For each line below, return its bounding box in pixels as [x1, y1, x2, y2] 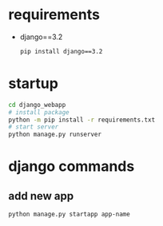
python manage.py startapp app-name [8, 210, 130, 219]
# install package [8, 108, 70, 117]
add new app [8, 189, 74, 203]
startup [8, 74, 58, 93]
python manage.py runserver [8, 130, 102, 139]
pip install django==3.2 [19, 47, 103, 55]
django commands [8, 157, 135, 176]
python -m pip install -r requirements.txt [8, 116, 156, 124]
